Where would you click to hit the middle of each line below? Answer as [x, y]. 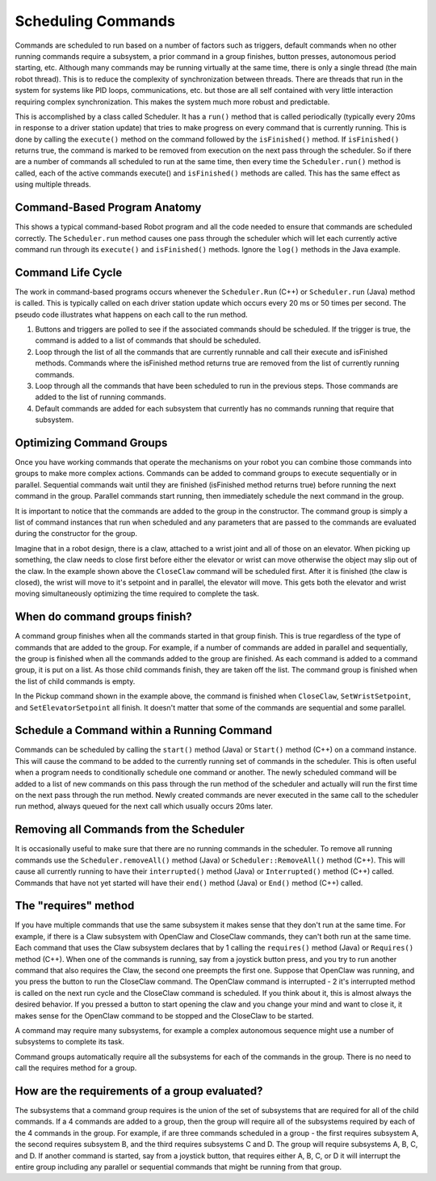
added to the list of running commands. [101, 397]
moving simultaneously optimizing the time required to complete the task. [137, 593]
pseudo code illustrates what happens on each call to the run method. [131, 314]
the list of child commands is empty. [75, 681]
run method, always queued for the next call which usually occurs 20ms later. [144, 806]
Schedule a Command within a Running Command [144, 730]
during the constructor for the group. [76, 534]
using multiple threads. [53, 184]
